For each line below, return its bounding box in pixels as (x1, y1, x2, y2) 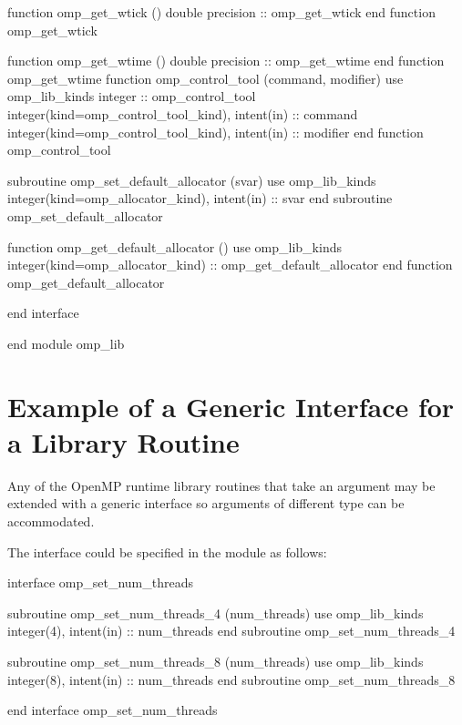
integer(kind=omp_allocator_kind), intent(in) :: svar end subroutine (7, 189, 393, 208)
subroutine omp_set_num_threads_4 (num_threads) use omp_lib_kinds (7, 603, 424, 622)
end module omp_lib (7, 333, 125, 352)
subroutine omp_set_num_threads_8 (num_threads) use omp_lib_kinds (7, 651, 424, 670)
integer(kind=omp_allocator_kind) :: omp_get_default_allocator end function (7, 255, 453, 274)
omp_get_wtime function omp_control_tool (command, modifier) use (7, 68, 404, 87)
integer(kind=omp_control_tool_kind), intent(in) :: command (7, 104, 358, 123)
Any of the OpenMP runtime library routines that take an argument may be (7, 475, 436, 495)
